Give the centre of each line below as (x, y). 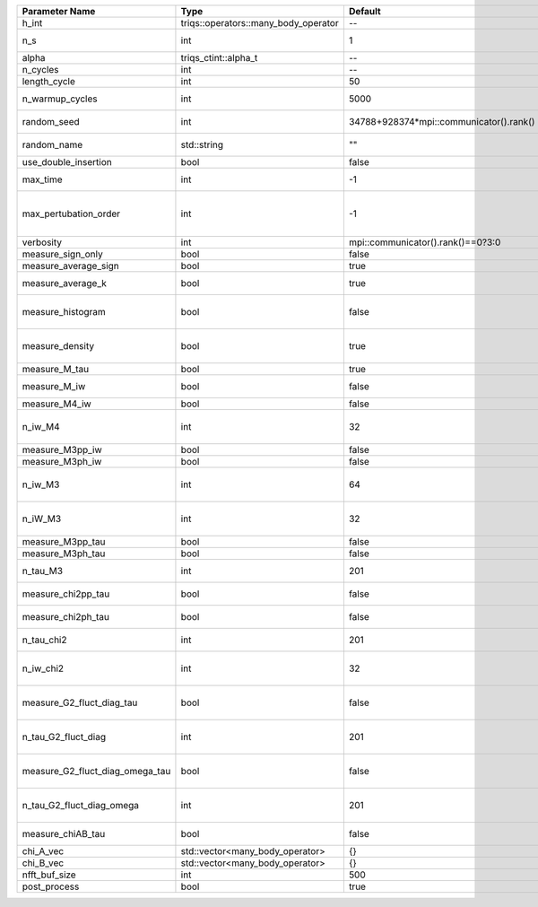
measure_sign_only (62, 254)
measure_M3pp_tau (64, 541)
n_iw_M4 (41, 427)
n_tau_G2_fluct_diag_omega (80, 805)
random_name (52, 145)
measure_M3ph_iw (62, 462)
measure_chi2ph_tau (66, 617)
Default (364, 11)
